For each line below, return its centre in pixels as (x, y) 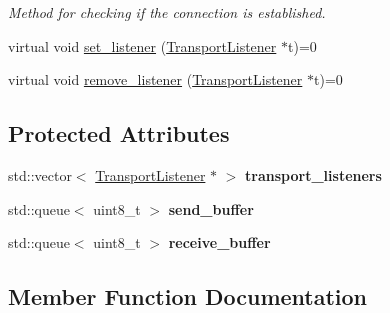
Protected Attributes (119, 133)
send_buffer (211, 208)
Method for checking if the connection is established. (167, 12)
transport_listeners (313, 174)
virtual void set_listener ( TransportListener (142, 45)
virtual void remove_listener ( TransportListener (155, 79)
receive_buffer (219, 242)
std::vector (40, 174)
